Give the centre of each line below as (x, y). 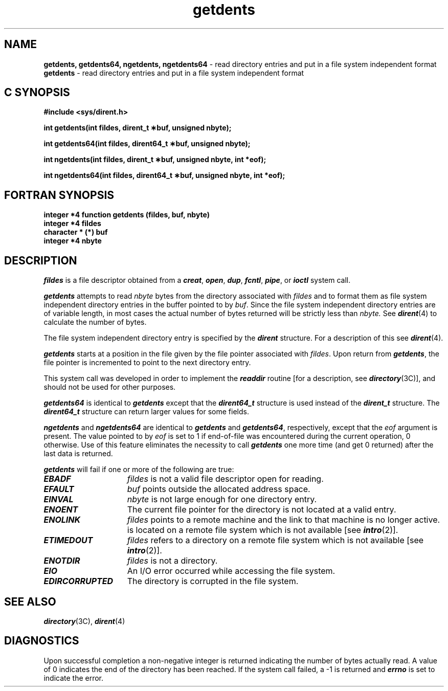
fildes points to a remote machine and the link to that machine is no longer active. (284, 520)
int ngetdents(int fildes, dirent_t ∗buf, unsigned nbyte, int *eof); (155, 160)
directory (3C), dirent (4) (84, 621)
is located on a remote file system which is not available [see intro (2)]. (263, 530)
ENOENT (61, 510)
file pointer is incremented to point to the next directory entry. (147, 363)
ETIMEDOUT (68, 540)
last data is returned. (78, 454)
